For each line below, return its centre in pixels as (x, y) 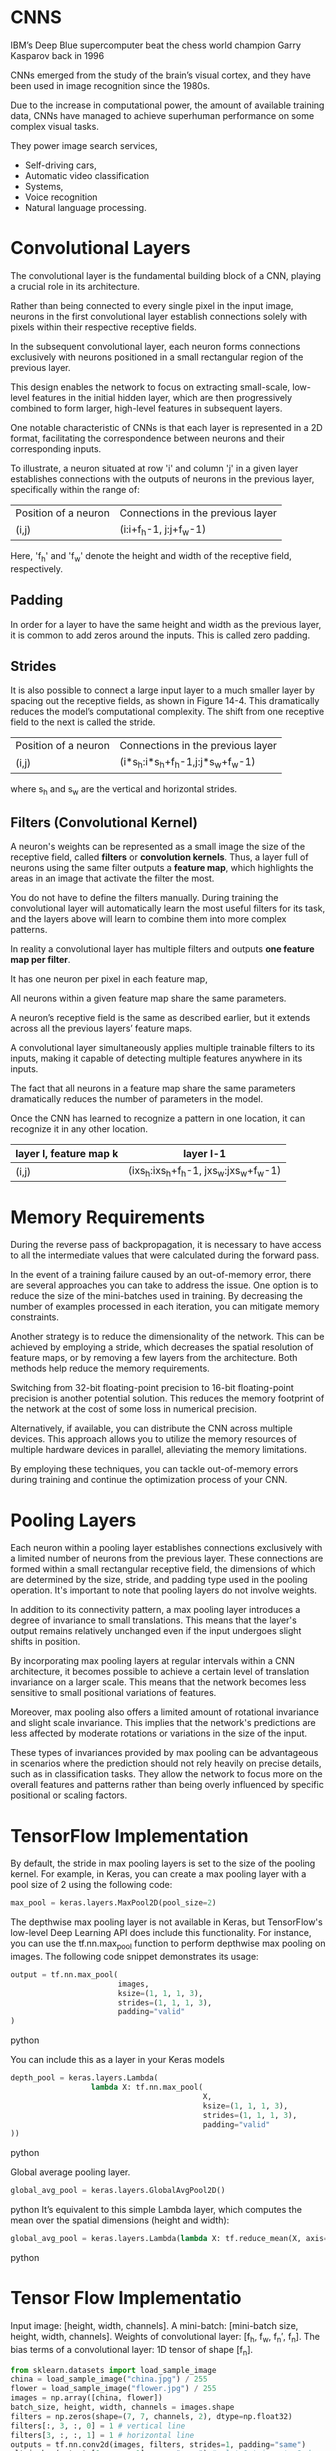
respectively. (36, 568)
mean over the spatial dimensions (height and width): (120, 2220)
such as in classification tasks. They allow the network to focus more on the (166, 1774)
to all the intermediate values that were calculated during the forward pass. (165, 1255)
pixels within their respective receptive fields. (103, 327)
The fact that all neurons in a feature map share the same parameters (153, 1088)
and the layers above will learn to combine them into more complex (148, 919)
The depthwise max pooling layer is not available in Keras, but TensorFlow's (166, 1922)
